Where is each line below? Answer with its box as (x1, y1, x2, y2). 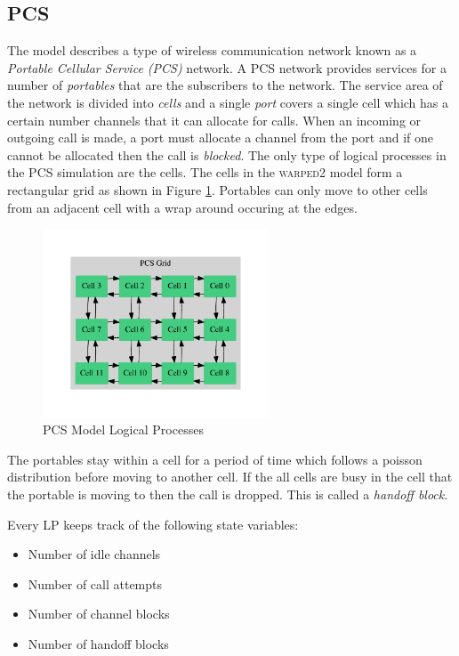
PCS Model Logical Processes (43, 420, 204, 439)
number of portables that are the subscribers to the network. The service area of (7, 76, 443, 94)
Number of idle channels (28, 545, 161, 563)
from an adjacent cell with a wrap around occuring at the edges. (7, 198, 358, 216)
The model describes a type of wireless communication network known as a (7, 41, 417, 60)
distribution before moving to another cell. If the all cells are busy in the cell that (7, 467, 453, 486)
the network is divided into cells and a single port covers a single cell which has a (7, 93, 449, 111)
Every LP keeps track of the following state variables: (7, 514, 299, 533)
